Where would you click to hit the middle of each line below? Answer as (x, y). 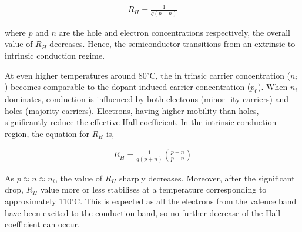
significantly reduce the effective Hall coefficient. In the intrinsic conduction (141, 122)
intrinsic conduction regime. (55, 56)
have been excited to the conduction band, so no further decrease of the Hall (143, 212)
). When (273, 87)
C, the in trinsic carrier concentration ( (220, 75)
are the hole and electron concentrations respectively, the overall (175, 32)
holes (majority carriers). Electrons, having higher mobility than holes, (132, 110)
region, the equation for (47, 133)
